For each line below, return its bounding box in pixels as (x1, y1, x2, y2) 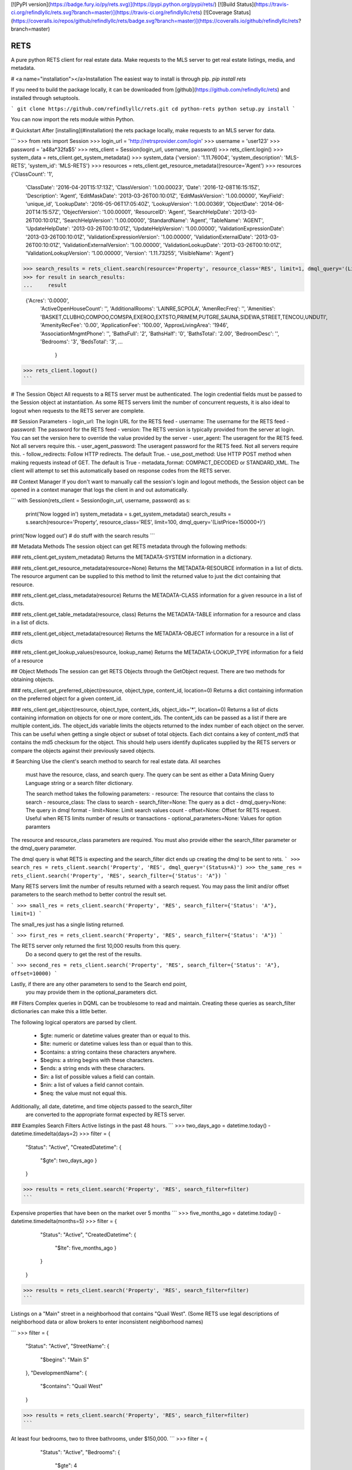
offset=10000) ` (11, 970, 58, 977)
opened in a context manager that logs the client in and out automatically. (11, 486, 189, 493)
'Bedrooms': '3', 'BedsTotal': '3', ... (40, 338, 123, 345)
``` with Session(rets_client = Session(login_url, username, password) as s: (11, 497, 191, 504)
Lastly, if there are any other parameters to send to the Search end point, (11, 980, 187, 987)
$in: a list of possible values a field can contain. (40, 1073, 155, 1080)
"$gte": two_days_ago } (40, 1157, 97, 1164)
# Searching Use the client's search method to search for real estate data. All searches (11, 757, 221, 764)
